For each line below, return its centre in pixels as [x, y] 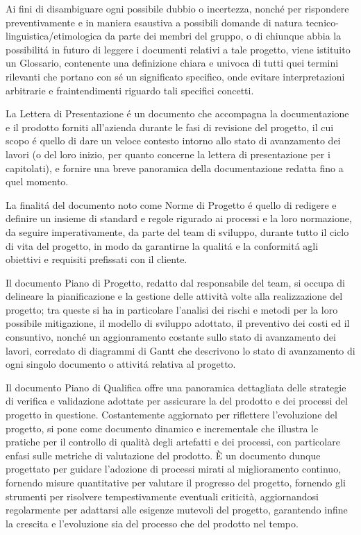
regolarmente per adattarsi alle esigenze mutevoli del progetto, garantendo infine [177, 510]
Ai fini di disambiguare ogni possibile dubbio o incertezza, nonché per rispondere [177, 8]
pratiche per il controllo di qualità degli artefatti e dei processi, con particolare [173, 442]
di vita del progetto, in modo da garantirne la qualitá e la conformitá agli [162, 245]
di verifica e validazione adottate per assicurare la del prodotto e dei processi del [177, 401]
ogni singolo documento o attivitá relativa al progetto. [121, 364]
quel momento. [37, 181]
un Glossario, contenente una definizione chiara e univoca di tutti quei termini [172, 63]
